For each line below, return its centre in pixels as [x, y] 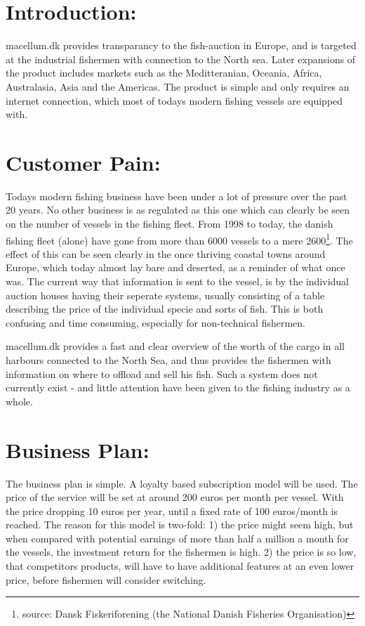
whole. [19, 401]
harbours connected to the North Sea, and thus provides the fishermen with [168, 360]
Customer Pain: [83, 162]
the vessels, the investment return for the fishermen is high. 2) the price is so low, [181, 552]
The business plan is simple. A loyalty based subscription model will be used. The [182, 483]
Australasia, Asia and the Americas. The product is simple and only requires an [178, 86]
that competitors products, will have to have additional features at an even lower [180, 566]
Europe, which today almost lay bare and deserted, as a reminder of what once [175, 267]
